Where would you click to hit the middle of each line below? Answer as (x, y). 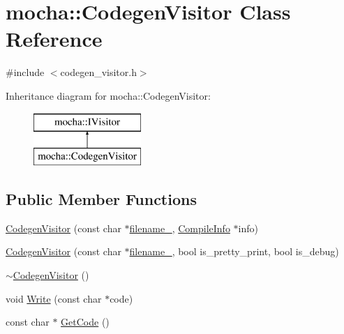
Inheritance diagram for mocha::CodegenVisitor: (108, 95)
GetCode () (85, 322)
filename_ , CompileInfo (180, 228)
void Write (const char (54, 298)
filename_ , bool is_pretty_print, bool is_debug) (234, 251)
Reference (54, 39)
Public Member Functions (101, 199)
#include (25, 72)
